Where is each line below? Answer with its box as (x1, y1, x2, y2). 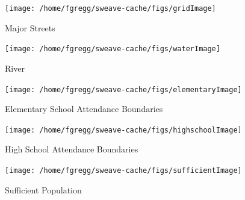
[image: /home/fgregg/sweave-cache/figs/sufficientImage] (5, 166, 242, 175)
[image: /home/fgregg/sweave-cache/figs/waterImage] (5, 45, 220, 54)
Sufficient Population (5, 183, 82, 196)
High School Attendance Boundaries (5, 143, 138, 155)
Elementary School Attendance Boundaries (5, 102, 163, 115)
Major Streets (5, 21, 55, 34)
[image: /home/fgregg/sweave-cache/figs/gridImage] (5, 4, 216, 13)
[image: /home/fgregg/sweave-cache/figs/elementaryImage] (5, 85, 242, 94)
